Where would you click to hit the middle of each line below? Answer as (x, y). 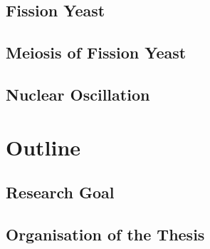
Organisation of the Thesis (105, 234)
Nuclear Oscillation (78, 94)
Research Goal (60, 192)
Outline (43, 147)
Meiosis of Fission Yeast (96, 52)
